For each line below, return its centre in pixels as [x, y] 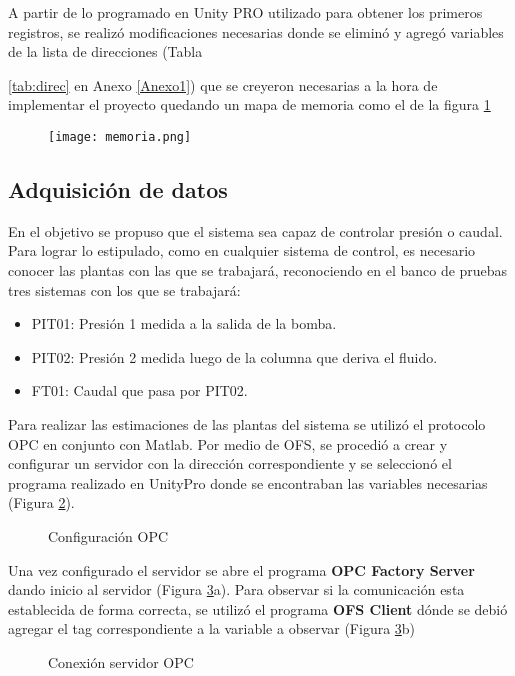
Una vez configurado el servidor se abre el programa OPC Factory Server [241, 569]
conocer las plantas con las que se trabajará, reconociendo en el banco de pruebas [258, 270]
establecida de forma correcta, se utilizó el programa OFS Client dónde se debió [258, 608]
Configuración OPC [108, 535]
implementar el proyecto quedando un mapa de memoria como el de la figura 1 [249, 104]
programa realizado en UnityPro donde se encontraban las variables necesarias [248, 482]
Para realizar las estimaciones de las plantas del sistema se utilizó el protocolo [247, 423]
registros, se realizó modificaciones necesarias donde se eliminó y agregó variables [256, 31]
